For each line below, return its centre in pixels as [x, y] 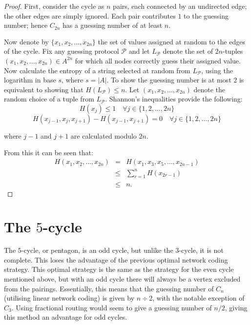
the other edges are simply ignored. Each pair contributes [90, 15]
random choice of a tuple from [49, 99]
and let [139, 51]
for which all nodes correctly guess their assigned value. [158, 60]
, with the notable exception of [199, 298]
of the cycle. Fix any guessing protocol [62, 51]
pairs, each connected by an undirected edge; [180, 6]
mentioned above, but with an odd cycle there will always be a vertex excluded [122, 279]
